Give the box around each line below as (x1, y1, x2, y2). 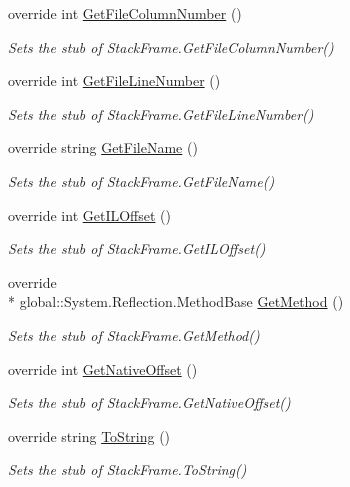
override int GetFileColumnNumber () (8, 3, 242, 23)
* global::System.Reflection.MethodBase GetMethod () (8, 291, 344, 312)
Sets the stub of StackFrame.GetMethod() (8, 324, 260, 345)
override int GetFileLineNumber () (8, 70, 221, 91)
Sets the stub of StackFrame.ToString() (8, 459, 247, 480)
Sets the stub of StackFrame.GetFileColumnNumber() (8, 36, 334, 57)
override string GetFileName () (8, 137, 198, 158)
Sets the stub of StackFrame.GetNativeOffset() (8, 392, 291, 413)
